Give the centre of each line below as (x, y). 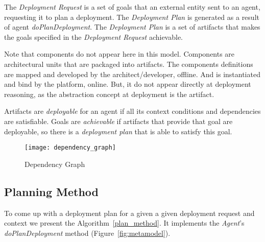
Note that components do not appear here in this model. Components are (119, 54)
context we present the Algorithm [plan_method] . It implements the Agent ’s (124, 223)
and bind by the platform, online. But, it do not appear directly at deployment (128, 84)
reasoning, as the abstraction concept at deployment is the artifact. (109, 94)
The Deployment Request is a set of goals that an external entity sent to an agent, (132, 7)
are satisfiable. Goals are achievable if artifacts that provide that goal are (118, 121)
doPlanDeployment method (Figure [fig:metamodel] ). (87, 233)
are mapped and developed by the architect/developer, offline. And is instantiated (132, 74)
